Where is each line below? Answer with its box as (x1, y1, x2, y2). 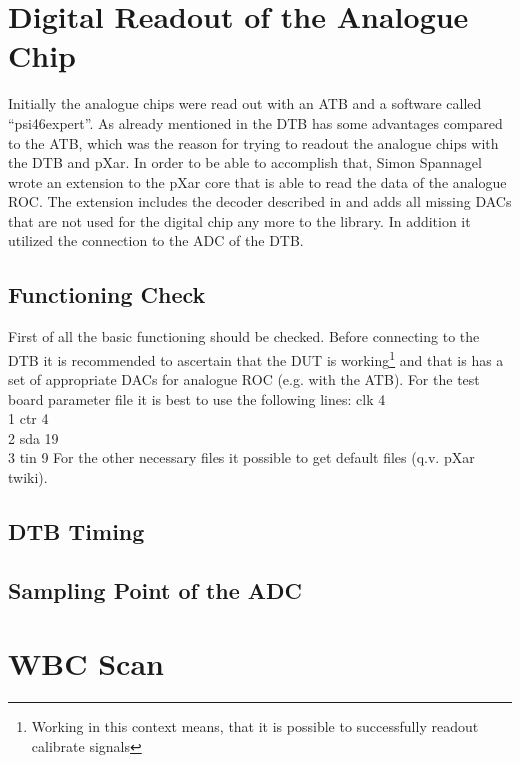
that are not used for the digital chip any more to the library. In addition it (8, 210, 471, 231)
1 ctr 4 (8, 408, 49, 429)
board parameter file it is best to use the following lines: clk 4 (8, 388, 386, 409)
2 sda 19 (8, 427, 59, 448)
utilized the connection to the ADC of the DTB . (8, 230, 304, 251)
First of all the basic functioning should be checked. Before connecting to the (8, 326, 480, 347)
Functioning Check (8, 279, 206, 310)
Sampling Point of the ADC (8, 574, 303, 605)
